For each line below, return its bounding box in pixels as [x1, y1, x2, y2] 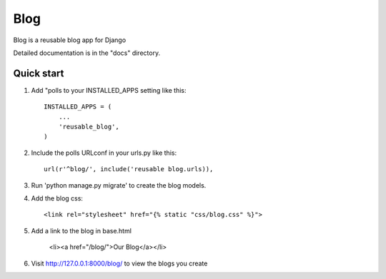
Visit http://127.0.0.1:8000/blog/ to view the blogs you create [31, 259, 208, 268]
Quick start [13, 67, 64, 79]
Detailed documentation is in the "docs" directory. [13, 49, 161, 57]
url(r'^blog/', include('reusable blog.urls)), [44, 165, 214, 173]
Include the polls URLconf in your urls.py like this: [31, 148, 177, 157]
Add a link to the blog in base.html [31, 226, 132, 235]
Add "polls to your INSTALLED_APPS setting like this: [31, 86, 187, 94]
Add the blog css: [31, 193, 84, 203]
